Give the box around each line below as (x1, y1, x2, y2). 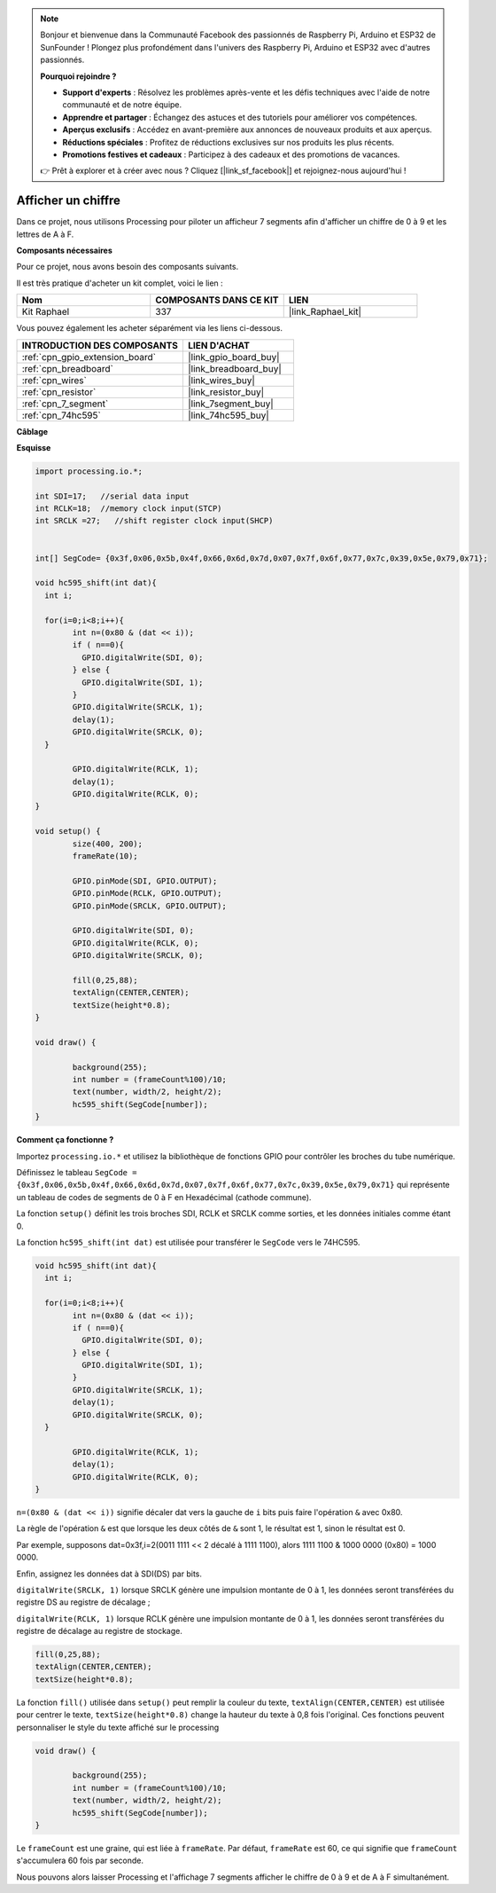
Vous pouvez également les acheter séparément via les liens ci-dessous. (16, 323, 283, 334)
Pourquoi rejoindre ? (40, 71, 117, 82)
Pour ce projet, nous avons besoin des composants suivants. (16, 262, 239, 272)
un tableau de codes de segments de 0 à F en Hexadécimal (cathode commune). (16, 1191, 312, 1202)
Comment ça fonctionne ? (16, 1135, 114, 1145)
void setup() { (35, 826, 101, 837)
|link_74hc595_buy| (187, 409, 269, 421)
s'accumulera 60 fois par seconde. (16, 1855, 143, 1866)
